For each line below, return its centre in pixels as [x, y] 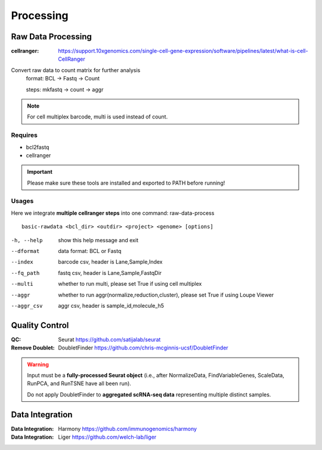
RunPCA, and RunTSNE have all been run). [79, 383]
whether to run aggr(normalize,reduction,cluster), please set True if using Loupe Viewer [166, 295]
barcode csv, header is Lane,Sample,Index [110, 262]
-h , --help [27, 240]
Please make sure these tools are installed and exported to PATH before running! [126, 183]
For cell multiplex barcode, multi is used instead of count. [97, 117]
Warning [38, 364]
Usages [22, 201]
